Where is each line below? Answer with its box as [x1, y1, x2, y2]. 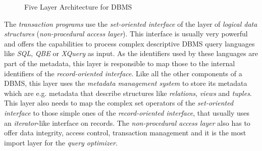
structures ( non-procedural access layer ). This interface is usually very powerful [4, 28, 248, 39]
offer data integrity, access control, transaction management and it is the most [4, 127, 246, 138]
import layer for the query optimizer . [4, 137, 118, 147]
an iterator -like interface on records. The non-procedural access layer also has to [4, 117, 250, 128]
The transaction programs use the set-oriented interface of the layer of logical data [4, 18, 257, 29]
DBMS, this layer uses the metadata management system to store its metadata [4, 78, 247, 88]
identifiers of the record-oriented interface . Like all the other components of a [4, 68, 242, 78]
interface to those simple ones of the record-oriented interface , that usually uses [4, 107, 250, 118]
